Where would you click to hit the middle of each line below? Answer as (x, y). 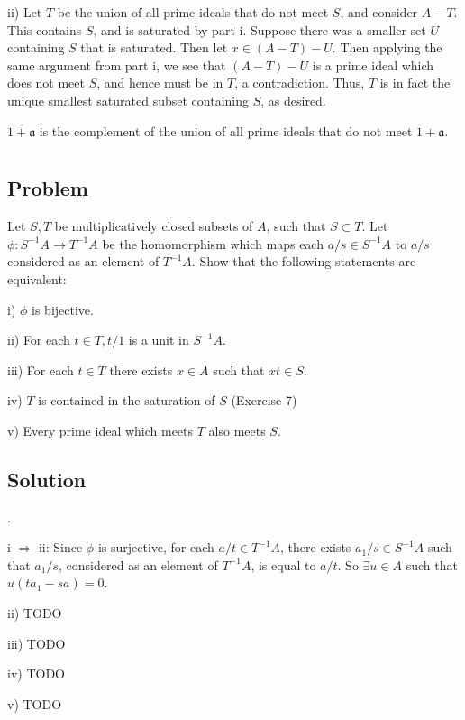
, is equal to (283, 564)
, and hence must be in (160, 83)
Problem (48, 188)
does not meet (46, 83)
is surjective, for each (156, 547)
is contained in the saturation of (127, 400)
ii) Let (25, 12)
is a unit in (159, 340)
